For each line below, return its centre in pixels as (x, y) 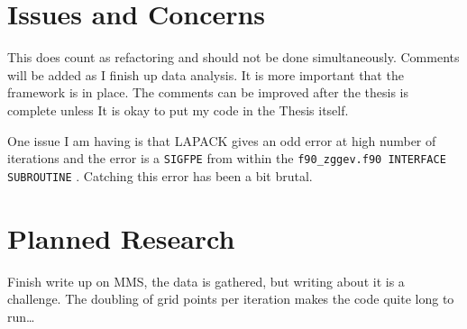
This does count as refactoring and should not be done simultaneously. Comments (233, 57)
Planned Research (121, 238)
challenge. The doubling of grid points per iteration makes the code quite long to (231, 299)
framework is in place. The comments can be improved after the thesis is (208, 92)
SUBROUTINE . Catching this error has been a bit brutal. (160, 175)
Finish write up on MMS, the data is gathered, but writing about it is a (206, 281)
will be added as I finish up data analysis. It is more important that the (206, 74)
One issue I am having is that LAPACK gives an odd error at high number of (222, 140)
